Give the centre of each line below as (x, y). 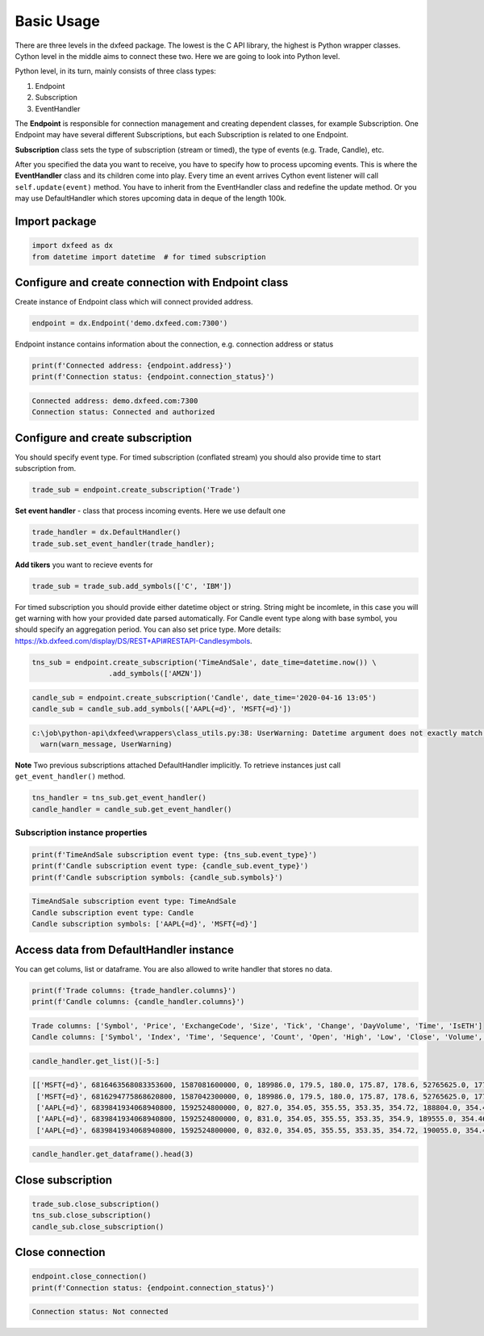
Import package (56, 222)
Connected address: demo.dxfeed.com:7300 (115, 401)
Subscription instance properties (81, 833)
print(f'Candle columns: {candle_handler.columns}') (138, 1002)
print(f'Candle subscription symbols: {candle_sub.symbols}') (157, 877)
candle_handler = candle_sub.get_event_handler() (132, 809)
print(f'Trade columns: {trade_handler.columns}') (134, 990)
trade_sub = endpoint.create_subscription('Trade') (136, 490)
